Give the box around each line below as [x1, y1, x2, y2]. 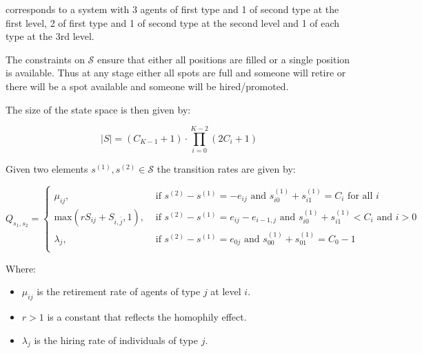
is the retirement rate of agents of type [37, 284, 201, 299]
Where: [6, 261, 36, 275]
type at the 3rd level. [6, 29, 94, 43]
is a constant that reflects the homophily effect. [47, 310, 247, 324]
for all [348, 191, 373, 201]
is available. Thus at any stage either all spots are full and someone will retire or [6, 65, 346, 80]
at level [210, 284, 241, 299]
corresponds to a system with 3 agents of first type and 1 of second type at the [6, 2, 339, 16]
